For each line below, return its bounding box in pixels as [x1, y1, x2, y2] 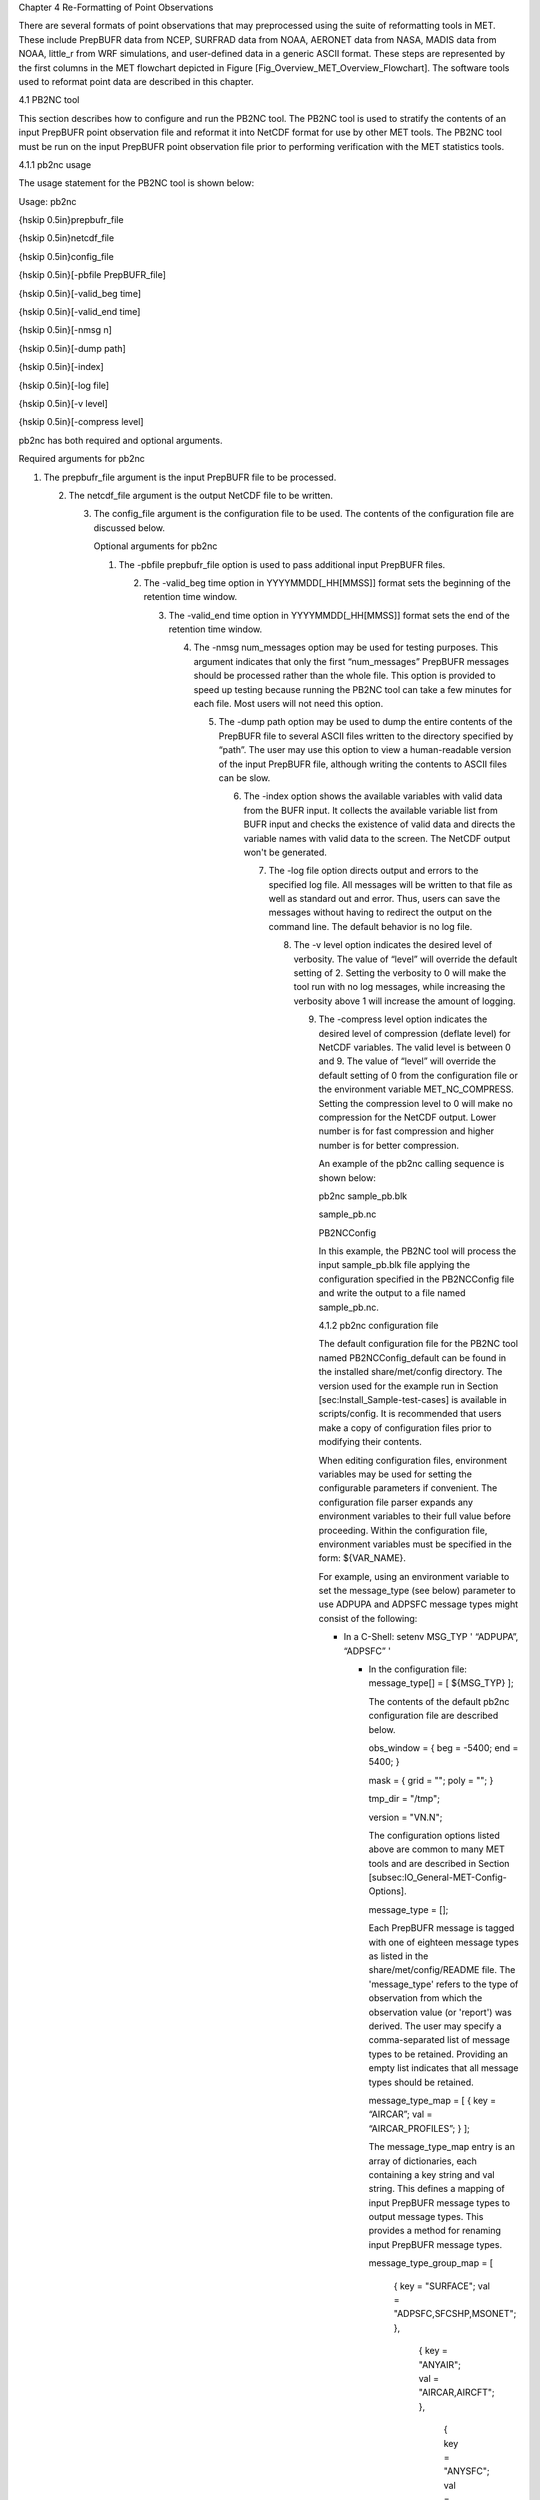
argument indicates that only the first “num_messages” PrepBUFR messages [193, 655, 510, 667]
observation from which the [368, 1992, 483, 2004]
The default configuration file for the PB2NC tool [318, 1338, 519, 1350]
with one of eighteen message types [368, 1936, 519, 1948]
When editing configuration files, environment [318, 1454, 508, 1466]
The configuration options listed [368, 1829, 500, 1841]
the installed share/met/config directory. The [318, 1366, 503, 1378]
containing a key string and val [368, 2168, 495, 2180]
